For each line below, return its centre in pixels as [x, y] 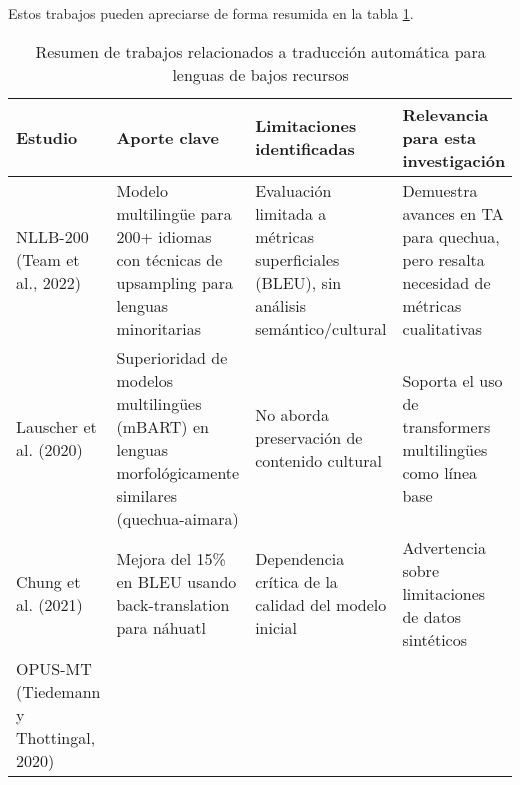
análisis [281, 305]
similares [147, 495]
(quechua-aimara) [177, 518]
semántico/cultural [321, 328]
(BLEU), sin [298, 282]
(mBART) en [162, 426]
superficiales [297, 259]
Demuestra [440, 190]
